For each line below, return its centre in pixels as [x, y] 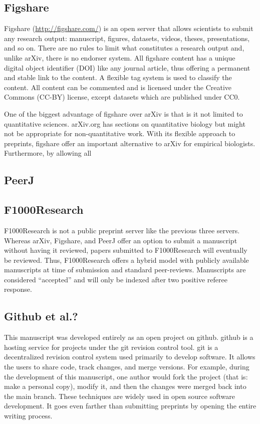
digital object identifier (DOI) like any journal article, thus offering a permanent [127, 67]
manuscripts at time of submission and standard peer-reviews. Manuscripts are [125, 270]
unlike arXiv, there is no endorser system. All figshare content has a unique [120, 57]
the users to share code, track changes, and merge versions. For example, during [127, 367]
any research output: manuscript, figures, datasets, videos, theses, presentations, [127, 38]
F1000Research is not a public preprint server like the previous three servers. [122, 230]
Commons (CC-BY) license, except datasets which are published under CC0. [122, 97]
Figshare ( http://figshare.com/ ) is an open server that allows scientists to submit [129, 28]
